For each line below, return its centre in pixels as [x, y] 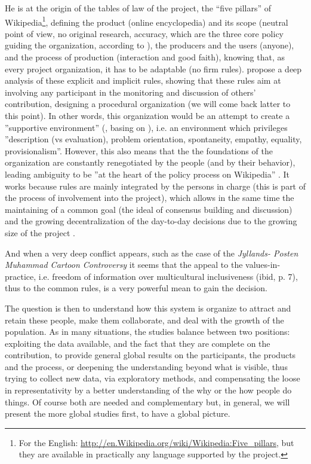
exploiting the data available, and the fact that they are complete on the [138, 343]
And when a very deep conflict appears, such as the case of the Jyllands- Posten [152, 253]
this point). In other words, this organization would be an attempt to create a [147, 115]
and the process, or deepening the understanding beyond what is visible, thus [146, 366]
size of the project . [40, 232]
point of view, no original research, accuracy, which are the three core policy [144, 33]
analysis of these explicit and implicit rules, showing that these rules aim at [143, 80]
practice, [21, 276]
